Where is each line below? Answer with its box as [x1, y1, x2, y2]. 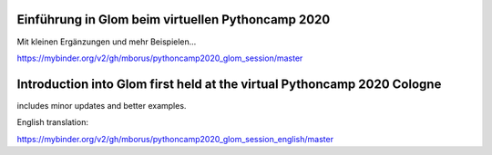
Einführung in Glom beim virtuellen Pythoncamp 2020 [16, 12, 331, 27]
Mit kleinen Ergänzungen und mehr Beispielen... [16, 36, 197, 47]
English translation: [16, 117, 88, 128]
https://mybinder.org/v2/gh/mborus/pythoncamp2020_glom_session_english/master [16, 133, 334, 144]
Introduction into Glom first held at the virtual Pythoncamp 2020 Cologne [16, 76, 442, 92]
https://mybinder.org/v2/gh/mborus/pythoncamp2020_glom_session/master [16, 53, 303, 63]
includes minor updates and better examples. [16, 100, 187, 111]
